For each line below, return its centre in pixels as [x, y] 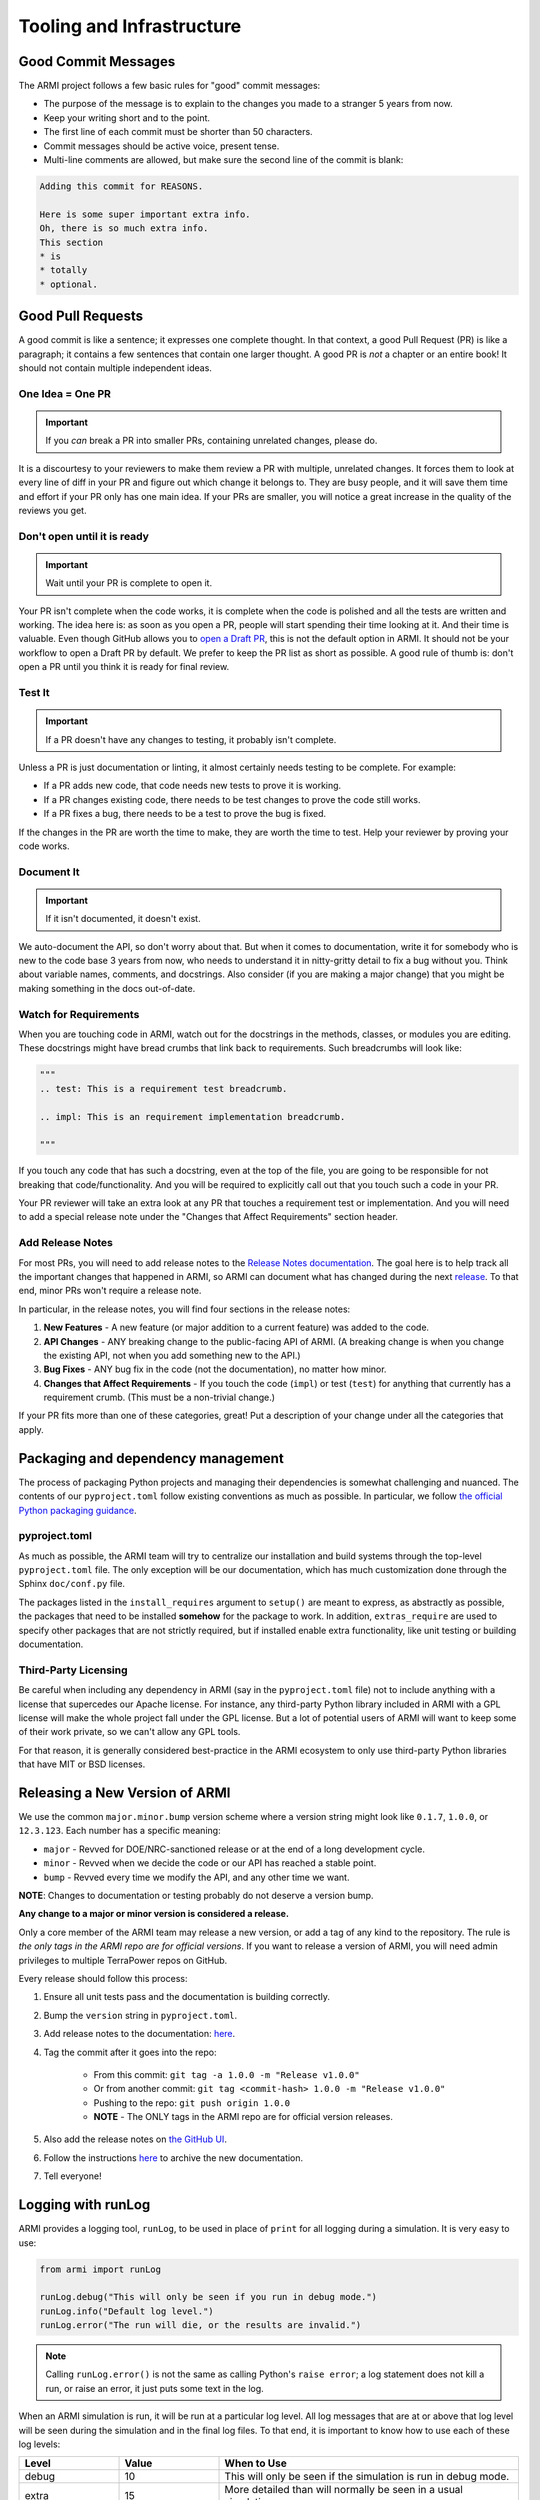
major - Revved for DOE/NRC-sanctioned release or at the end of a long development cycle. [234, 1849]
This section [71, 242]
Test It [34, 692]
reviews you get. [52, 510]
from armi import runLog [100, 2269]
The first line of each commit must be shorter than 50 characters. [178, 132]
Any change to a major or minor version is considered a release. [154, 1914]
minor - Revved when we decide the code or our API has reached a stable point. [210, 1863]
